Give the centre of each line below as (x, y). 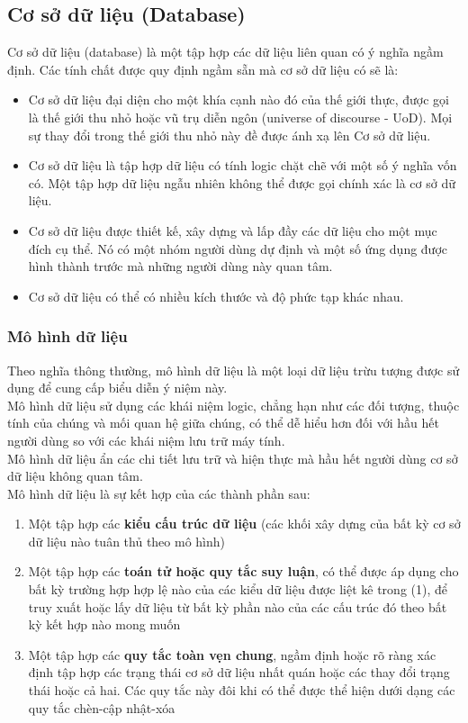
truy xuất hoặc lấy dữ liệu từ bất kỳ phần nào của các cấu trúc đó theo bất (238, 606)
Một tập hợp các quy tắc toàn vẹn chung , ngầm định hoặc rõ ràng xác (232, 654)
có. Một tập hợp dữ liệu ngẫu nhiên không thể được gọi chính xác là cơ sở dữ (242, 182)
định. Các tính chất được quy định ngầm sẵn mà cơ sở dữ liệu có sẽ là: (203, 69)
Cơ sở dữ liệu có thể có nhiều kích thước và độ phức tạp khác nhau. (216, 296)
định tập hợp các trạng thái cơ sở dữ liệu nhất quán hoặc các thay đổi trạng (239, 672)
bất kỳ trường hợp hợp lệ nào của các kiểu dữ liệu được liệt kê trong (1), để (238, 589)
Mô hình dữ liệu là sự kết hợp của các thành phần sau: (159, 493)
